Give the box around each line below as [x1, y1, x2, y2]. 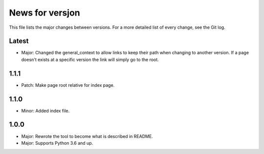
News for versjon [9, 7, 80, 18]
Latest [9, 37, 29, 45]
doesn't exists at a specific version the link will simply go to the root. [21, 57, 159, 62]
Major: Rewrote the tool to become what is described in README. [21, 133, 154, 139]
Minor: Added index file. [21, 108, 70, 114]
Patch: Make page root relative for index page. [21, 82, 115, 88]
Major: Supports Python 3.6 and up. [21, 140, 93, 146]
